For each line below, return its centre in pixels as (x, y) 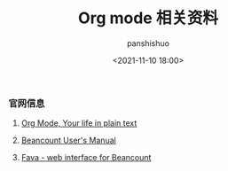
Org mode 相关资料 (148, 18)
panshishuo (148, 43)
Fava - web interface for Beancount (86, 158)
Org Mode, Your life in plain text (79, 123)
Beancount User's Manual (68, 140)
